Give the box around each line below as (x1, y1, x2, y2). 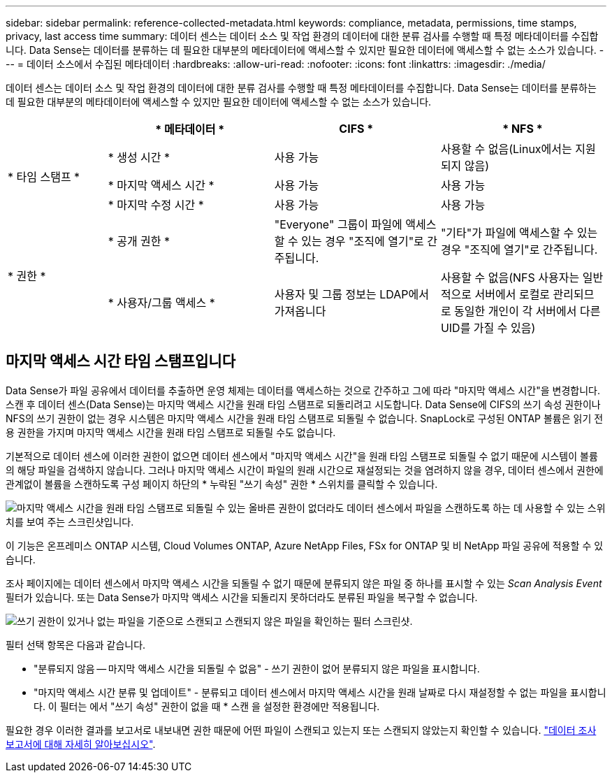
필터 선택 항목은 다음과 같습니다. (6, 638, 146, 651)
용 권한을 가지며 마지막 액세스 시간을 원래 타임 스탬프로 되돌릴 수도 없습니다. (6, 426, 336, 438)
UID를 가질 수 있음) (440, 321, 536, 335)
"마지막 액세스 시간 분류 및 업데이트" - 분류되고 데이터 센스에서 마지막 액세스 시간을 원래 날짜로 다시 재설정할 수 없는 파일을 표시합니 (34, 686, 606, 698)
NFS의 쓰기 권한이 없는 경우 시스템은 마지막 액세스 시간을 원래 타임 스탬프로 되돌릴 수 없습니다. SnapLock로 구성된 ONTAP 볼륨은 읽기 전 (6, 412, 604, 424)
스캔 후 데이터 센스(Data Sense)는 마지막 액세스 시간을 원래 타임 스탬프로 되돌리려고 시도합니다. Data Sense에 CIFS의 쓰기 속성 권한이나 (6, 398, 601, 410)
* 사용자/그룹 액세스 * (108, 296, 215, 310)
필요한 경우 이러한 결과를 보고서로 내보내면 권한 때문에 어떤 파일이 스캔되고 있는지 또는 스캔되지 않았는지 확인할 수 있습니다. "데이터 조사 (6, 723, 597, 736)
